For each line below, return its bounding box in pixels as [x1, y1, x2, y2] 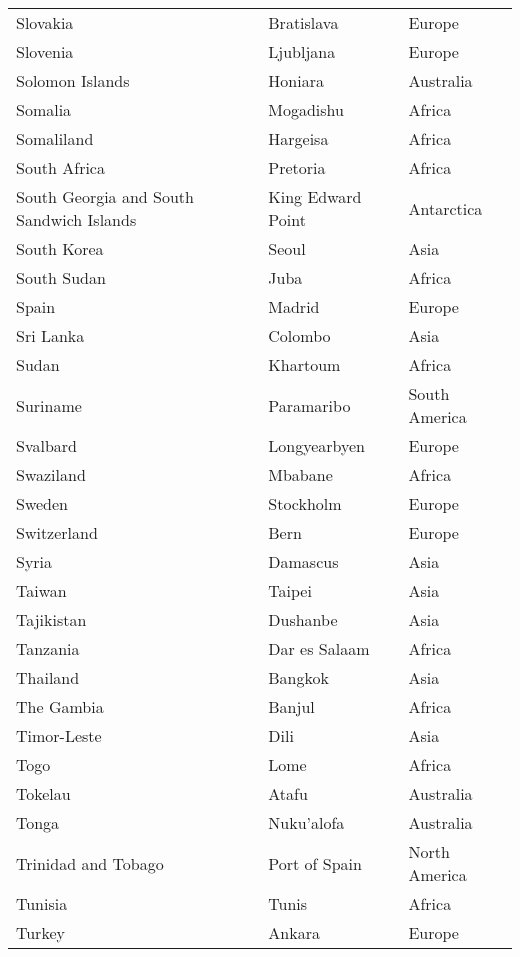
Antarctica [408, 196, 483, 220]
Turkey [16, 921, 65, 944]
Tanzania [16, 637, 80, 660]
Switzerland [16, 521, 98, 544]
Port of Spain [268, 851, 362, 875]
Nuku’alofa [268, 811, 345, 834]
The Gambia [16, 695, 104, 718]
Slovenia [16, 40, 74, 63]
